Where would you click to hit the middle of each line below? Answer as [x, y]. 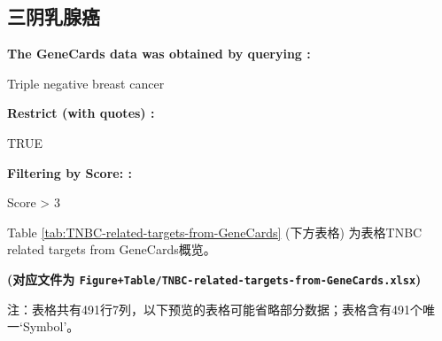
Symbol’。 [51, 326]
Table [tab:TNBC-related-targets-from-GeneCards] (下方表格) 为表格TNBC [215, 232]
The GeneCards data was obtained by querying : [159, 54]
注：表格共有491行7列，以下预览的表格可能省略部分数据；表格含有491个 [215, 309]
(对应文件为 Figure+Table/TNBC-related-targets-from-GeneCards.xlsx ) [214, 279]
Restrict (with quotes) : [81, 113]
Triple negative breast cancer [86, 83]
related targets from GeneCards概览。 [112, 249]
